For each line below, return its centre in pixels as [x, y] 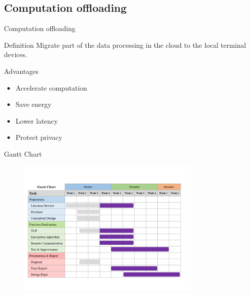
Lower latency [37, 120]
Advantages [21, 71]
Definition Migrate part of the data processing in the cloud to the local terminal [125, 45]
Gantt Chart [23, 153]
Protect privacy [39, 137]
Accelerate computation [51, 87]
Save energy [34, 104]
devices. [16, 54]
